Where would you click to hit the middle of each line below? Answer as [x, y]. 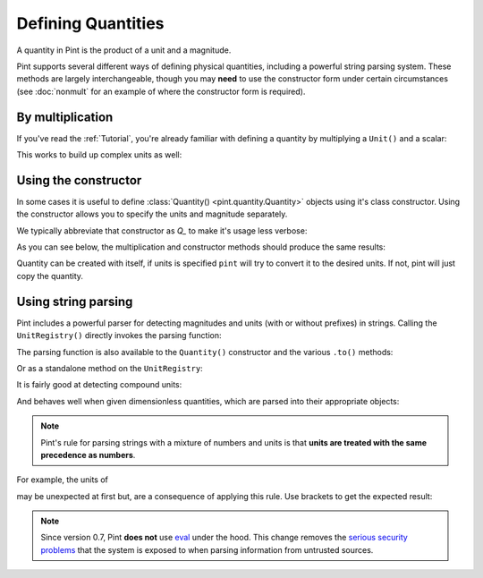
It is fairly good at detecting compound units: [99, 385]
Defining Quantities [90, 23]
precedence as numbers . [88, 455]
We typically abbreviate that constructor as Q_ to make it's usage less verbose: [162, 230]
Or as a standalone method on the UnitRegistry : [110, 368]
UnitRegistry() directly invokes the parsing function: [119, 336]
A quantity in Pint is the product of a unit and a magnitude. [124, 50]
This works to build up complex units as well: [99, 155]
